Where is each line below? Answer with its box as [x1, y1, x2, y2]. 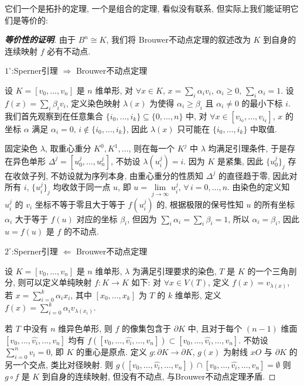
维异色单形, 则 [58, 322, 112, 335]
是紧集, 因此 [217, 154, 264, 167]
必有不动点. [47, 44, 91, 57]
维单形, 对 [95, 84, 133, 96]
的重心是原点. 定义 [76, 345, 147, 357]
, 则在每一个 [128, 142, 175, 154]
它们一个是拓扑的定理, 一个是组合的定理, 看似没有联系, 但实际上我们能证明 [5, 2, 291, 14]
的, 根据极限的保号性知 [156, 198, 244, 210]
